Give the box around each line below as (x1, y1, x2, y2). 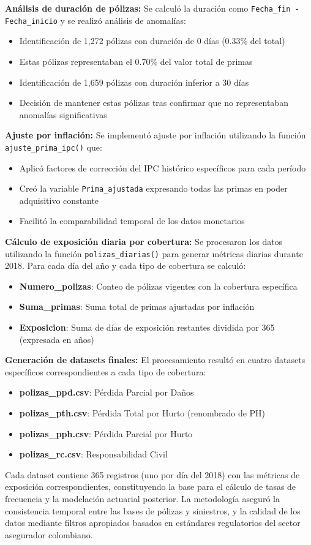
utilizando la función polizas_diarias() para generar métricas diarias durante (5, 247, 303, 260)
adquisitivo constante (19, 194, 99, 206)
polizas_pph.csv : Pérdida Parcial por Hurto (19, 427, 193, 440)
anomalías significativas (19, 108, 107, 121)
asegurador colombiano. (5, 528, 93, 541)
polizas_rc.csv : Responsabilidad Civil (19, 448, 168, 460)
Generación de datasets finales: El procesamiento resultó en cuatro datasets (5, 353, 305, 366)
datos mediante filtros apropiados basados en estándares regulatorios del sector (5, 516, 301, 529)
